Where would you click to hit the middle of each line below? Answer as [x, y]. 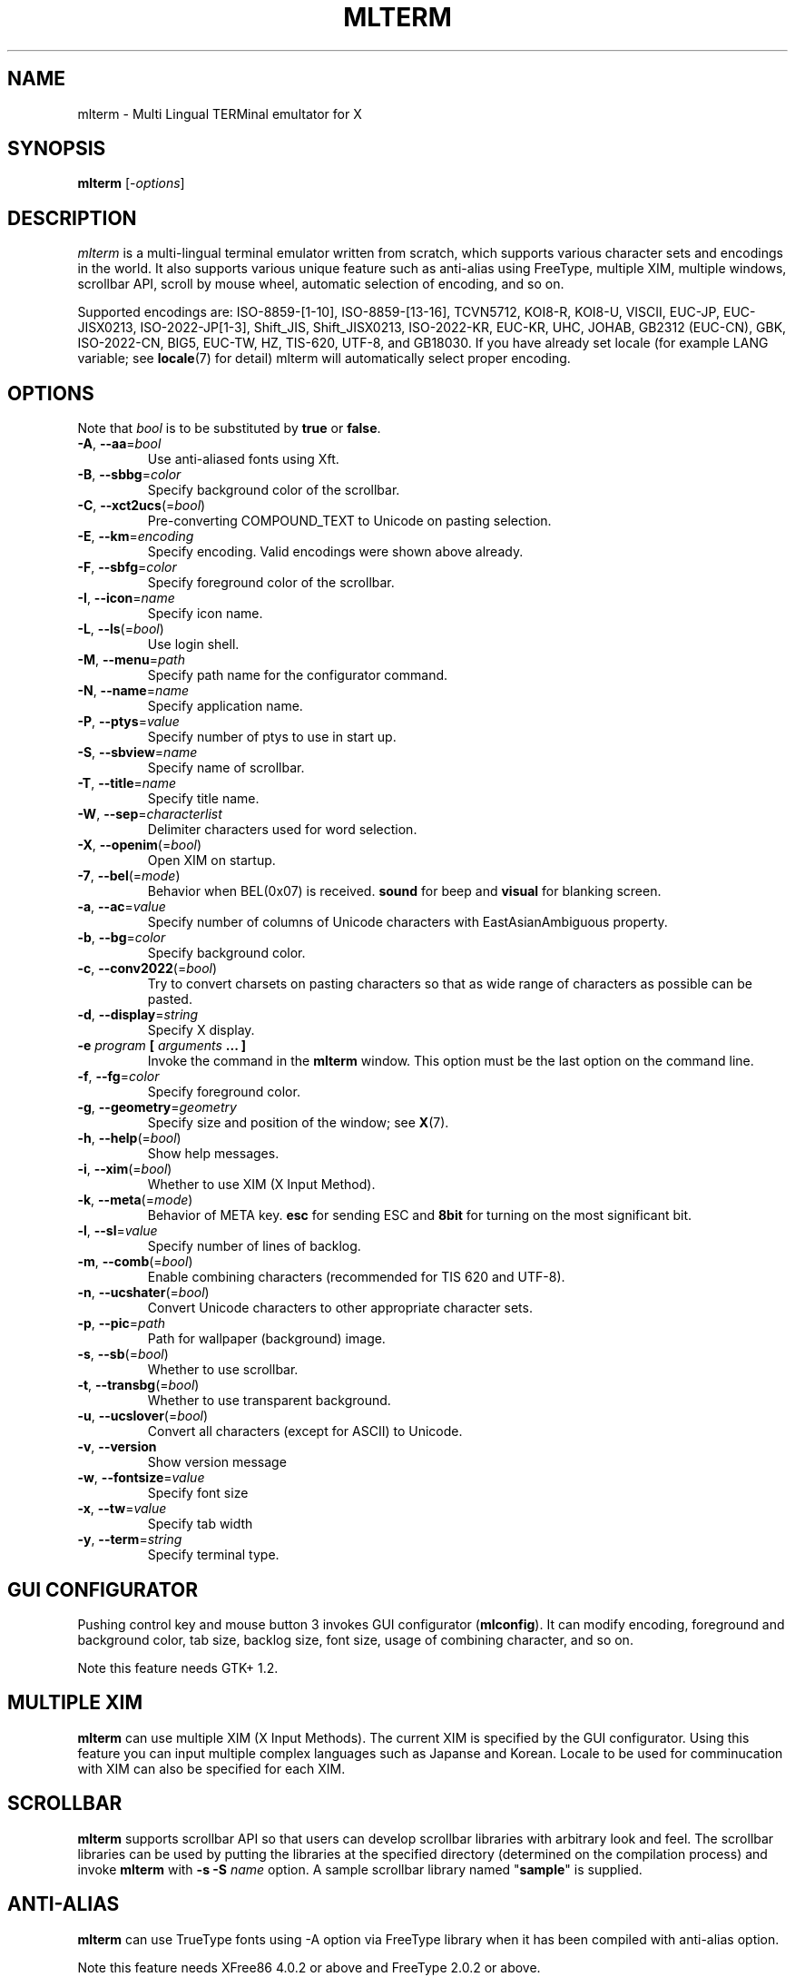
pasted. [170, 999]
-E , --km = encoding [136, 536]
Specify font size [198, 1493]
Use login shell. [193, 644]
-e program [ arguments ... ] [162, 1046]
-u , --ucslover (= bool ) [143, 1416]
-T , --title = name [127, 783]
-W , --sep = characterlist [150, 814]
